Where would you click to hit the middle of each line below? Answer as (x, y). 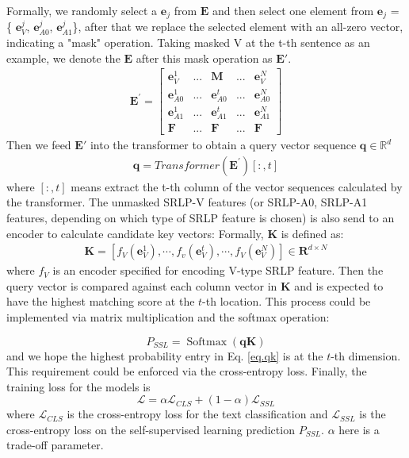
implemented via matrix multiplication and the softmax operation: (168, 316)
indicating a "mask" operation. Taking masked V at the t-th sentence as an (188, 42)
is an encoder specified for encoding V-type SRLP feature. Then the (218, 270)
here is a (359, 429)
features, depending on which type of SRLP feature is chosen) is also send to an (201, 217)
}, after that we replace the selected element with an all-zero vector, (238, 27)
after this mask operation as (204, 58)
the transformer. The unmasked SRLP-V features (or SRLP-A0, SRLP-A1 (187, 202)
